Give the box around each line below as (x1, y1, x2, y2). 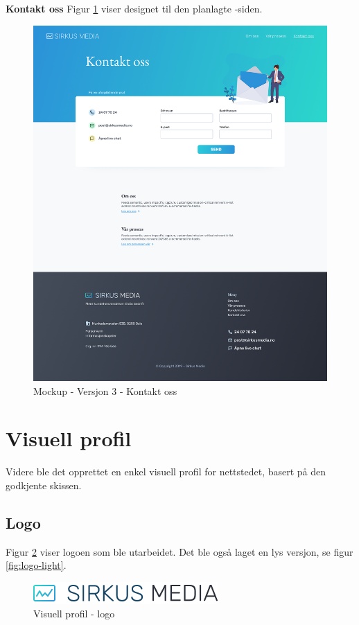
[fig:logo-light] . (6, 558, 67, 572)
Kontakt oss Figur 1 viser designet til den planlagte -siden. (6, 1, 263, 15)
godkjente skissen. (6, 477, 82, 492)
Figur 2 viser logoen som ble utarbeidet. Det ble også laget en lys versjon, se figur (6, 544, 353, 558)
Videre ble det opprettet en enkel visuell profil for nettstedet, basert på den (6, 464, 326, 479)
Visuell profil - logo (33, 606, 115, 621)
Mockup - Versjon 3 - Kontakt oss (33, 383, 177, 398)
